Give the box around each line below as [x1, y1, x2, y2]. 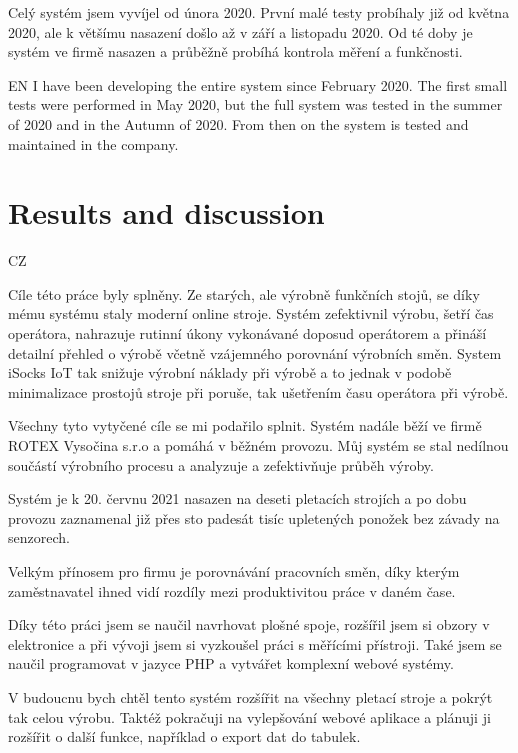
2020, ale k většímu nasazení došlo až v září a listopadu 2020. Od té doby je [8, 21, 473, 42]
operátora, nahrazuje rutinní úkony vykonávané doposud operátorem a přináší [8, 323, 487, 344]
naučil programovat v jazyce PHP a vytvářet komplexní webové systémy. [8, 653, 454, 674]
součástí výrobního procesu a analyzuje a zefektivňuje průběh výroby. [8, 454, 434, 475]
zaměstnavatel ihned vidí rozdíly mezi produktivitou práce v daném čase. [8, 580, 456, 601]
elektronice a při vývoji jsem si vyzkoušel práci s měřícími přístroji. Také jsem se [8, 633, 502, 654]
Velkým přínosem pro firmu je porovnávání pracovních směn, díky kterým [8, 561, 460, 581]
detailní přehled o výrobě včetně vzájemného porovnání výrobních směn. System [8, 342, 502, 363]
